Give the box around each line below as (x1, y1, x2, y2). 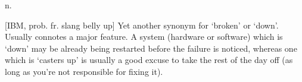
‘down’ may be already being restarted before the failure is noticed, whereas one (5, 42, 297, 54)
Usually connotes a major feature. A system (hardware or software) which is (5, 30, 283, 43)
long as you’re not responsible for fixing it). (5, 65, 163, 77)
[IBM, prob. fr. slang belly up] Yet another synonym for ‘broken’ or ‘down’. (5, 18, 279, 31)
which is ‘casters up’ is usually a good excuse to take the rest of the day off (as (5, 53, 293, 66)
